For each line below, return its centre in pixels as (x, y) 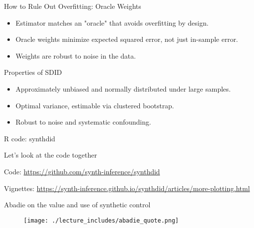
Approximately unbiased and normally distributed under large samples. (123, 88)
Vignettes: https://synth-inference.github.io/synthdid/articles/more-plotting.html (127, 188)
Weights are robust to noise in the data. (76, 55)
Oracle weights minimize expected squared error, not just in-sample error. (127, 39)
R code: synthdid (30, 138)
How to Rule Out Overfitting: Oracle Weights (73, 6)
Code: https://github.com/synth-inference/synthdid (82, 171)
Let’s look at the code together (50, 155)
